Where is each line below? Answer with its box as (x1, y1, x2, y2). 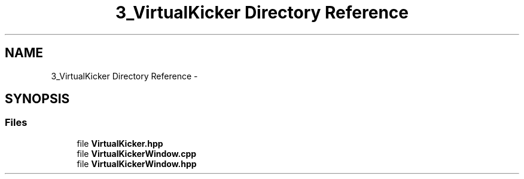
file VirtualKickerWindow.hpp (77, 158, 197, 169)
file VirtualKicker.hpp (77, 138, 163, 149)
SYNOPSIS (5, 91, 70, 107)
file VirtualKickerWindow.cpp (77, 148, 197, 159)
